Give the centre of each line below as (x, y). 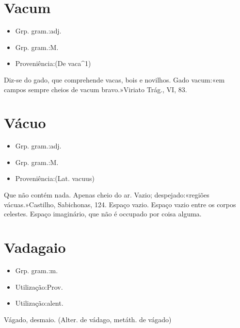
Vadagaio (35, 247)
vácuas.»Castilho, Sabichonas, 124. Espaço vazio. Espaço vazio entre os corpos (120, 204)
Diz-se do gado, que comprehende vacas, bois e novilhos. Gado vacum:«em (114, 79)
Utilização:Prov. (39, 287)
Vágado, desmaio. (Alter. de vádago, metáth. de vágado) (88, 319)
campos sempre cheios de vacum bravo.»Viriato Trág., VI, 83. (96, 89)
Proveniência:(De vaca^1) (53, 63)
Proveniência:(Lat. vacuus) (55, 178)
